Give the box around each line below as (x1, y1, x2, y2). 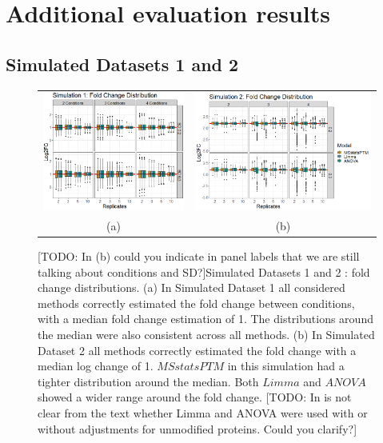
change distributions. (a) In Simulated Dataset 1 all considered (38, 279, 345, 296)
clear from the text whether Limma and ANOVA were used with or (38, 404, 368, 421)
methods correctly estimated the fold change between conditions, (38, 294, 355, 311)
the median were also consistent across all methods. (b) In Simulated (38, 325, 375, 342)
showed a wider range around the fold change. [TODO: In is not (38, 389, 352, 405)
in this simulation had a (227, 357, 345, 374)
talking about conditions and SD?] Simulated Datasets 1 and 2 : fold (38, 263, 370, 280)
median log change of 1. (38, 357, 154, 374)
